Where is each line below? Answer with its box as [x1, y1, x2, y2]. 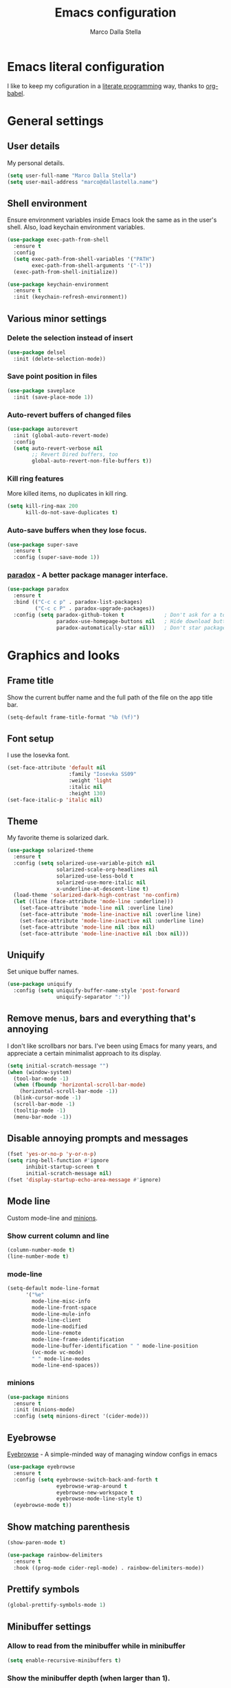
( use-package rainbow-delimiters [7, 1551, 103, 1559]
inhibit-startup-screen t [25, 1163, 100, 1171]
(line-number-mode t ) [7, 1253, 69, 1260]
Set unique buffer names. [7, 967, 79, 975]
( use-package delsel [7, 349, 67, 356]
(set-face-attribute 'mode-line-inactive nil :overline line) [19, 911, 201, 918]
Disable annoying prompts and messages [7, 1132, 188, 1144]
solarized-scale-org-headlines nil [56, 866, 158, 873]
